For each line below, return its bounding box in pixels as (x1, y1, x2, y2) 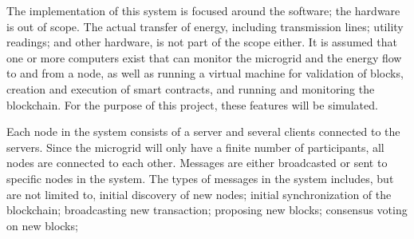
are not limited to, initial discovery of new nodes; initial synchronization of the (6, 185, 392, 202)
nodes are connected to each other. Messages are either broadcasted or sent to (6, 154, 388, 171)
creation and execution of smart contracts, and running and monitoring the (6, 80, 375, 97)
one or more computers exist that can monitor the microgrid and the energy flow (6, 49, 402, 66)
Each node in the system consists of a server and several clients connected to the (6, 123, 400, 140)
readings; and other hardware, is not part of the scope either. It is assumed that (6, 34, 397, 50)
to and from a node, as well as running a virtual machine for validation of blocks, (6, 65, 404, 82)
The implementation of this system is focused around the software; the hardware (6, 2, 400, 18)
